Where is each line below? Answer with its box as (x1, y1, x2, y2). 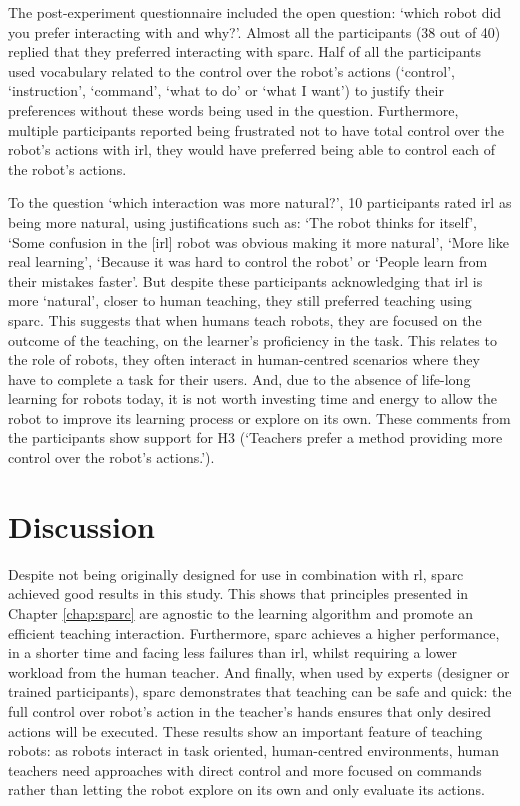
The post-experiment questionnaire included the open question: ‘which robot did (8, 2, 502, 22)
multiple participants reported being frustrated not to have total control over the (8, 119, 504, 140)
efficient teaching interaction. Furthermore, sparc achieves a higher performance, (8, 622, 500, 643)
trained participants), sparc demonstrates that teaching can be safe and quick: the (8, 681, 512, 702)
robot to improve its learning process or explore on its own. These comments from (8, 407, 511, 428)
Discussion (8, 505, 155, 546)
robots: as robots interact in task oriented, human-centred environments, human (8, 740, 500, 761)
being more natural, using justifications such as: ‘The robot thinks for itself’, (8, 211, 477, 232)
